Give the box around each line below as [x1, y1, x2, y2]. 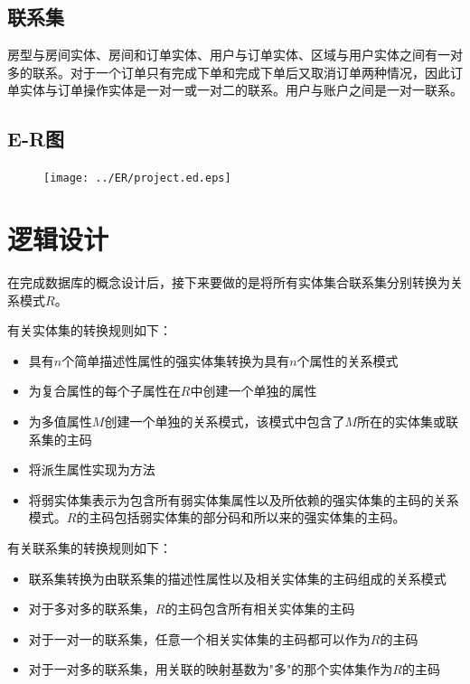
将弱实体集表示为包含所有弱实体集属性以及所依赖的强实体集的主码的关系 [28, 490, 459, 509]
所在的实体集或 [356, 411, 446, 430]
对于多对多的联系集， [28, 599, 155, 618]
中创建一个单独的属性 [190, 381, 317, 400]
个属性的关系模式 [296, 351, 399, 370]
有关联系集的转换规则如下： [7, 538, 172, 557]
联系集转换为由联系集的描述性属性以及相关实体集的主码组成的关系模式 [28, 568, 446, 587]
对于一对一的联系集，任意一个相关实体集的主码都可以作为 [28, 629, 371, 648]
